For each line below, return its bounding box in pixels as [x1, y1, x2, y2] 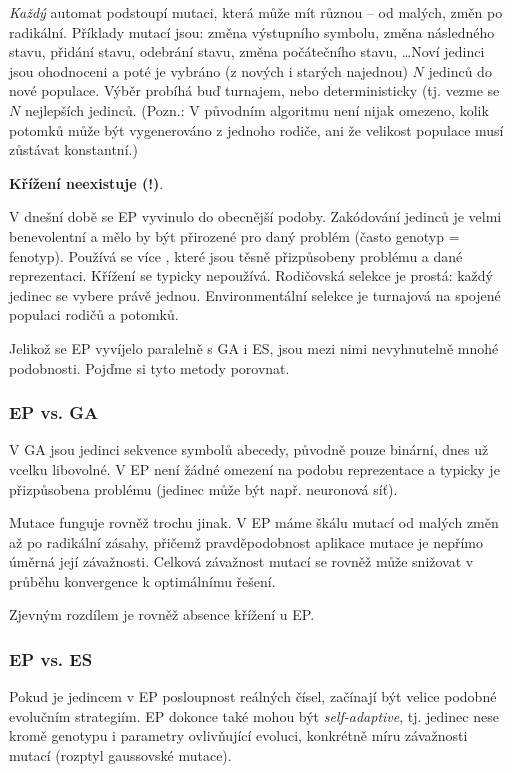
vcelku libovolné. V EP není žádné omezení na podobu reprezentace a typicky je [9, 458, 500, 479]
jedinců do [428, 60, 492, 81]
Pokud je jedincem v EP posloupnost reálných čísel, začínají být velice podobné [9, 686, 497, 707]
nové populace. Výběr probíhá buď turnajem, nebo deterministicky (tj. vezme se [9, 80, 500, 101]
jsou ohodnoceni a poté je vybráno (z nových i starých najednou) [9, 60, 408, 81]
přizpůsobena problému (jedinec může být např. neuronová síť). [9, 478, 398, 499]
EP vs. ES [9, 646, 93, 671]
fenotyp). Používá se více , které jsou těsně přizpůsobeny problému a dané [9, 245, 463, 266]
